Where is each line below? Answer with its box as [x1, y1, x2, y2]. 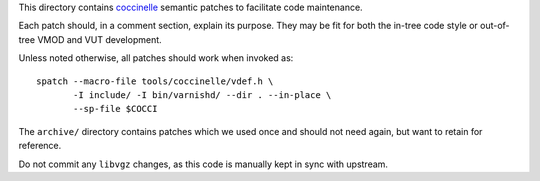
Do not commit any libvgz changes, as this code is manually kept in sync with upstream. [18, 158, 389, 170]
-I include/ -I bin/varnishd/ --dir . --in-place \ [73, 89, 332, 100]
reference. [18, 140, 62, 152]
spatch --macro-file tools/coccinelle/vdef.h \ [36, 75, 274, 87]
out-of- [480, 20, 510, 32]
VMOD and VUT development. [36, 33, 162, 45]
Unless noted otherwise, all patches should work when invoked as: [18, 52, 294, 64]
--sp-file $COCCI [73, 103, 158, 115]
